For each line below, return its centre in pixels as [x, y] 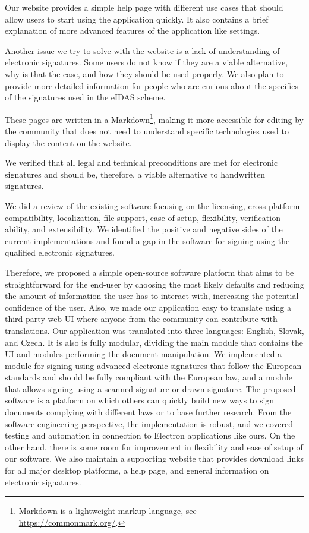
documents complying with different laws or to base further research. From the [148, 412]
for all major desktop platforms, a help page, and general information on [137, 470]
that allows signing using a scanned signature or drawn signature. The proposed [150, 388]
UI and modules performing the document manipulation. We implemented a [144, 354]
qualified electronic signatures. [60, 252]
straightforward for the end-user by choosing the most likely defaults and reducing [154, 284]
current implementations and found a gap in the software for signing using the [147, 240]
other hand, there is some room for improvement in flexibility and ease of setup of [154, 447]
